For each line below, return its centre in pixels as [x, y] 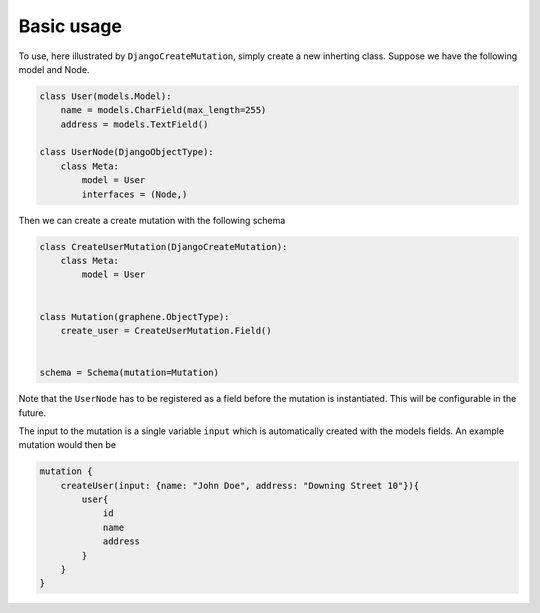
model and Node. [54, 69]
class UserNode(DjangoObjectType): [126, 152]
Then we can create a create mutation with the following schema [152, 220]
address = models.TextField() [134, 124]
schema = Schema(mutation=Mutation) [129, 373]
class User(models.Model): [105, 96]
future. [32, 412]
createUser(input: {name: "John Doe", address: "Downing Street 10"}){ [240, 485]
